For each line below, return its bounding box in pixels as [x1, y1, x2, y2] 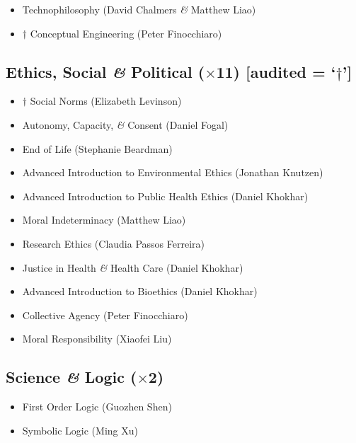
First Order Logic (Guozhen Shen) [22, 399, 172, 414]
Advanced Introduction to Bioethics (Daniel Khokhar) [22, 284, 258, 299]
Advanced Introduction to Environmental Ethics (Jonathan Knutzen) [22, 165, 323, 180]
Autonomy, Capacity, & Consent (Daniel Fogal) [22, 117, 229, 132]
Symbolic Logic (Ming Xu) [22, 422, 138, 437]
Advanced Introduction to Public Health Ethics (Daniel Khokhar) [22, 188, 309, 203]
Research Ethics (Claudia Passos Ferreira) [22, 236, 205, 251]
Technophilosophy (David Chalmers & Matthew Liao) [22, 2, 256, 16]
